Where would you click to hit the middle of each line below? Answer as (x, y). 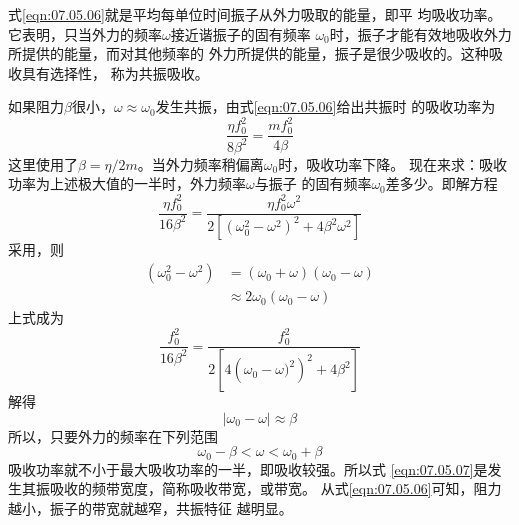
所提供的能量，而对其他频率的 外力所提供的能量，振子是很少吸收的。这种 (248, 53)
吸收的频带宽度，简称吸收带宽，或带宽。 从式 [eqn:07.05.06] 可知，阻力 (275, 488)
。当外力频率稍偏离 (200, 163)
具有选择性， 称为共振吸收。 (115, 72)
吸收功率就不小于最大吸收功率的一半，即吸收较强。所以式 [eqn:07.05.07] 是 (248, 468)
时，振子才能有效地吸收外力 (420, 33)
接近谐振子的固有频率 (240, 33)
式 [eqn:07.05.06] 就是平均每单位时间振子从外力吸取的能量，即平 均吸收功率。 (255, 14)
